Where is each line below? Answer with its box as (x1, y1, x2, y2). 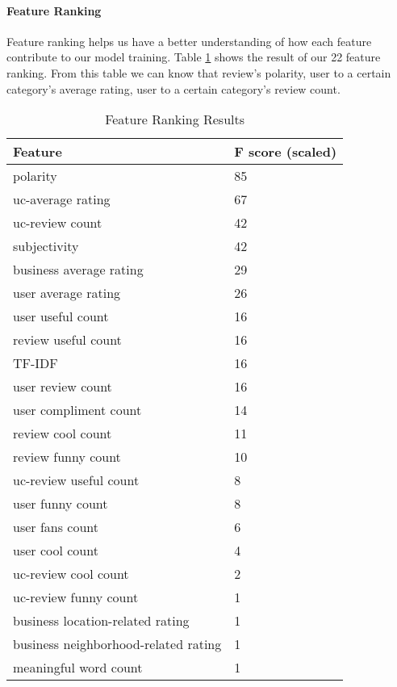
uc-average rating (13, 190, 111, 209)
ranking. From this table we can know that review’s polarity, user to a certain (6, 64, 391, 81)
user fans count (13, 517, 99, 537)
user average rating (13, 283, 121, 303)
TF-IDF (13, 354, 58, 373)
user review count (13, 377, 112, 396)
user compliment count (13, 400, 142, 420)
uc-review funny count (13, 588, 139, 607)
